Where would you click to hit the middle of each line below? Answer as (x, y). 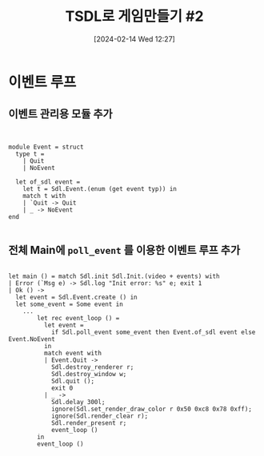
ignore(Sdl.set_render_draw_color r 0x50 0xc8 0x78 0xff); (151, 409)
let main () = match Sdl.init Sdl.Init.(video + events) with (114, 276)
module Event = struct (46, 147)
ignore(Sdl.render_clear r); (100, 416)
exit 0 (62, 388)
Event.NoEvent (32, 339)
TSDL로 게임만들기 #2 (134, 16)
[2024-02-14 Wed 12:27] (134, 39)
